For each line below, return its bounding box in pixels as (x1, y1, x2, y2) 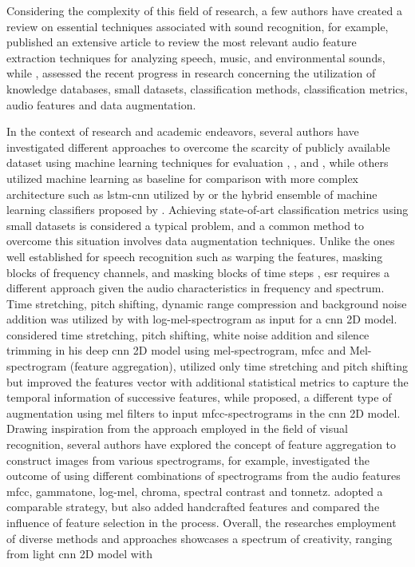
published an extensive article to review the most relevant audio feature (6, 34, 357, 50)
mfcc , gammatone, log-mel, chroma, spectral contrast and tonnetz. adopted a (6, 482, 383, 499)
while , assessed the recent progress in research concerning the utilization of (6, 65, 376, 81)
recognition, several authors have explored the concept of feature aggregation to (6, 436, 397, 453)
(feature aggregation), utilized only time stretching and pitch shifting (69, 358, 408, 375)
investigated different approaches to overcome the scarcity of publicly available (6, 138, 390, 155)
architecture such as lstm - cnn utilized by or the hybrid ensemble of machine (6, 185, 377, 202)
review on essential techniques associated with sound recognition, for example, (6, 18, 389, 34)
